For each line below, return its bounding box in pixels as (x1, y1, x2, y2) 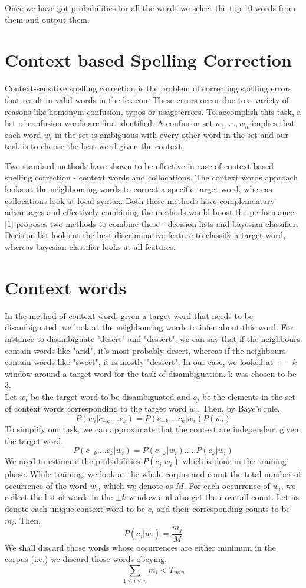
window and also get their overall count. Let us (129, 491, 300, 503)
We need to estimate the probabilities (5, 455, 140, 467)
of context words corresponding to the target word (5, 402, 187, 415)
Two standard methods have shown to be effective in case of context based (5, 159, 274, 172)
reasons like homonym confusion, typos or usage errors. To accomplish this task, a (5, 105, 301, 117)
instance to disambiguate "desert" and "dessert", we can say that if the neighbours (5, 332, 301, 344)
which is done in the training (182, 455, 287, 467)
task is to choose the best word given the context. (5, 140, 185, 152)
